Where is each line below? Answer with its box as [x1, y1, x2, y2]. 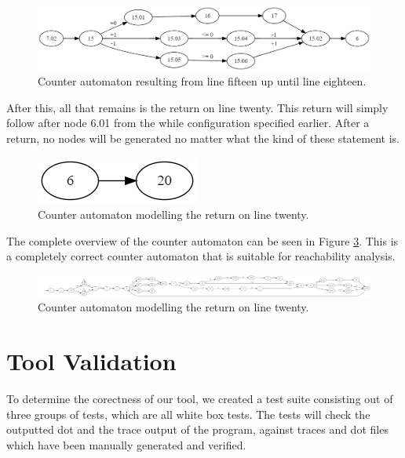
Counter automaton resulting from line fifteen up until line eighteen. [38, 73, 367, 89]
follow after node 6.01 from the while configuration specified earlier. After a [6, 114, 370, 131]
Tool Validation [6, 345, 177, 377]
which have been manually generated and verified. [6, 436, 246, 453]
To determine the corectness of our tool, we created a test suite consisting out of [6, 391, 393, 407]
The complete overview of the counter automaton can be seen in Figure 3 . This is [6, 232, 399, 249]
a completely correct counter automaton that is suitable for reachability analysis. [6, 248, 396, 264]
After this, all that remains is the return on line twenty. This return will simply [6, 99, 389, 115]
